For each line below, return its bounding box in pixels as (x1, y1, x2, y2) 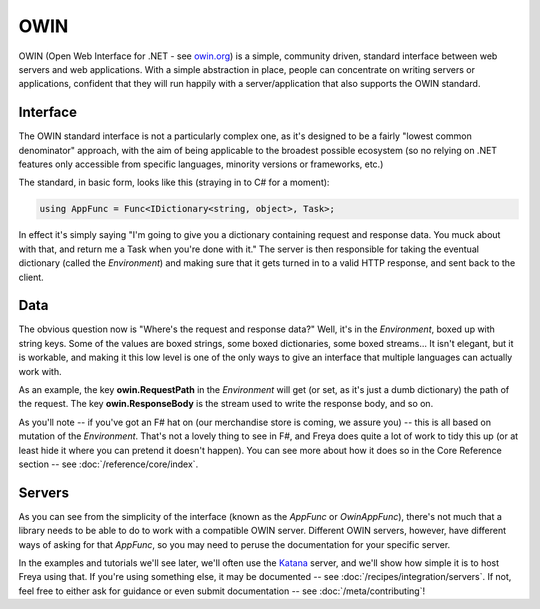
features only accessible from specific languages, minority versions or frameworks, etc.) (18, 158, 384, 170)
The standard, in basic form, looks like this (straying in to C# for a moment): (18, 176, 330, 189)
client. (18, 271, 44, 283)
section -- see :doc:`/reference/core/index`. (18, 458, 199, 470)
